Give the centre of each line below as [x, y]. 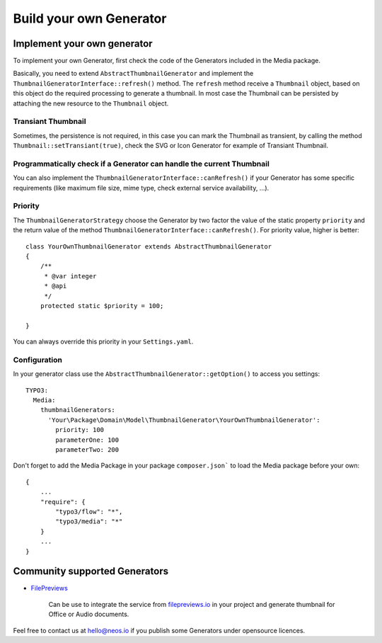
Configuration [38, 360]
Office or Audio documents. [89, 614]
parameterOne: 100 [87, 440]
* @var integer [70, 276]
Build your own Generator [90, 18]
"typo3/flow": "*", [89, 511]
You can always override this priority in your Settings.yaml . [103, 342]
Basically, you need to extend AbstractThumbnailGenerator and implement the [133, 74]
